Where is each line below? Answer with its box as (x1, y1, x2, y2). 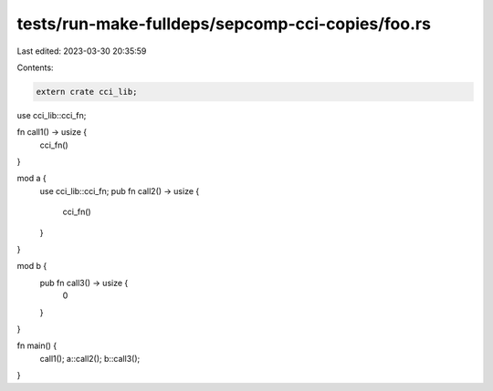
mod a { (16, 173, 47, 184)
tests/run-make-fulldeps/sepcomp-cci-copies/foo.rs (16, 14, 431, 34)
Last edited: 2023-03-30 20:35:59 (16, 46, 147, 57)
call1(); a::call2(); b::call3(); (39, 353, 141, 364)
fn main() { (16, 340, 58, 351)
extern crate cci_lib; (36, 87, 138, 97)
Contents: (16, 62, 54, 73)
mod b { (16, 261, 47, 272)
